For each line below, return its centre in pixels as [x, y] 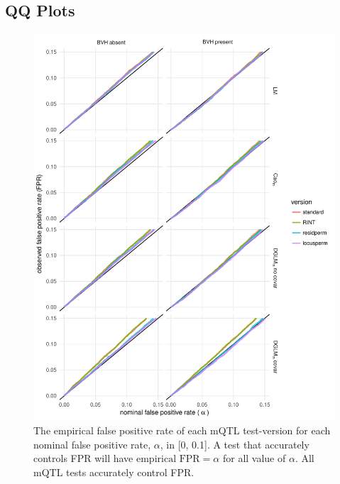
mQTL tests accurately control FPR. [114, 472]
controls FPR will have [83, 458]
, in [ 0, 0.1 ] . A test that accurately [235, 444]
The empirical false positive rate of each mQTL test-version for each [182, 430]
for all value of [254, 458]
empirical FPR [168, 460]
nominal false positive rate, [92, 444]
